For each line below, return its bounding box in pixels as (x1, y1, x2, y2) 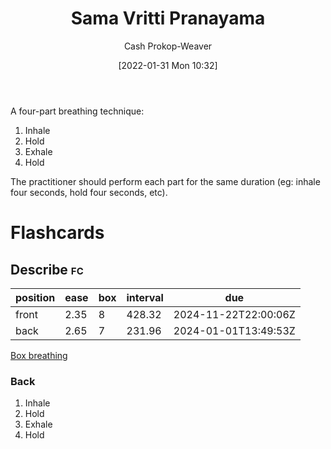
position (15, 290, 56, 304)
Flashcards (10, 222, 105, 244)
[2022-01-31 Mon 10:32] (118, 59, 218, 71)
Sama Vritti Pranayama (70, 7, 266, 30)
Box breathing (10, 349, 68, 361)
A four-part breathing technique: (10, 105, 145, 117)
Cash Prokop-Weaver (123, 40, 213, 52)
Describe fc (10, 261, 84, 278)
